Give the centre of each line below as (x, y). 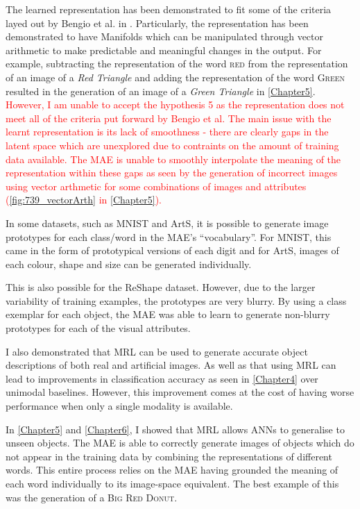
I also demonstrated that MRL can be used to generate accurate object (157, 351)
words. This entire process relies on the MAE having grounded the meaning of (172, 470)
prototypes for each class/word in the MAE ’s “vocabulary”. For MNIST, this (169, 236)
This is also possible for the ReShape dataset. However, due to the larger (161, 287)
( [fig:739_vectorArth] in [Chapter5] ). (84, 200)
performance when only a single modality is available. (119, 406)
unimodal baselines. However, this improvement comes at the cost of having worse (180, 392)
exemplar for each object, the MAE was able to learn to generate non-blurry (168, 314)
